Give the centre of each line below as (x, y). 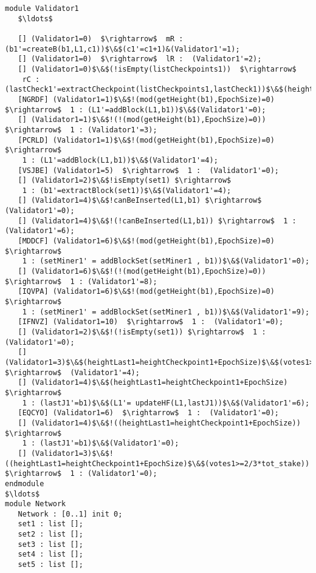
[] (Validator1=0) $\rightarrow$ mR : (101, 39)
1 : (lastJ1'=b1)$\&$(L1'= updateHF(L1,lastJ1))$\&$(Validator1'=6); (166, 403)
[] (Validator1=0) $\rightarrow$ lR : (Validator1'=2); (140, 59)
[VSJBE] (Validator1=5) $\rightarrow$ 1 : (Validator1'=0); (149, 170)
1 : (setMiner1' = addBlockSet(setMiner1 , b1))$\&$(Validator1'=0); (166, 261)
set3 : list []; (50, 544)
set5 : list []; (50, 565)
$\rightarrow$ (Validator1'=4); (72, 372)
